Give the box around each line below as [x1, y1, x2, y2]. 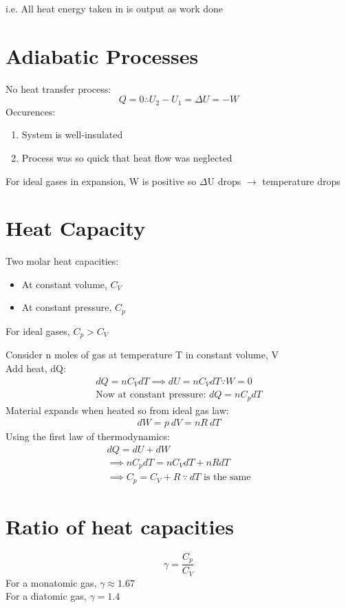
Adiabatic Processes [6, 41, 199, 69]
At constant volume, [21, 276, 107, 291]
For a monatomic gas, [6, 575, 97, 589]
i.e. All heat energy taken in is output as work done [6, 1, 224, 15]
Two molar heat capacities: [6, 254, 119, 268]
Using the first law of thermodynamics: [6, 429, 170, 444]
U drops [207, 173, 241, 188]
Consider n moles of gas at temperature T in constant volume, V [6, 347, 279, 362]
